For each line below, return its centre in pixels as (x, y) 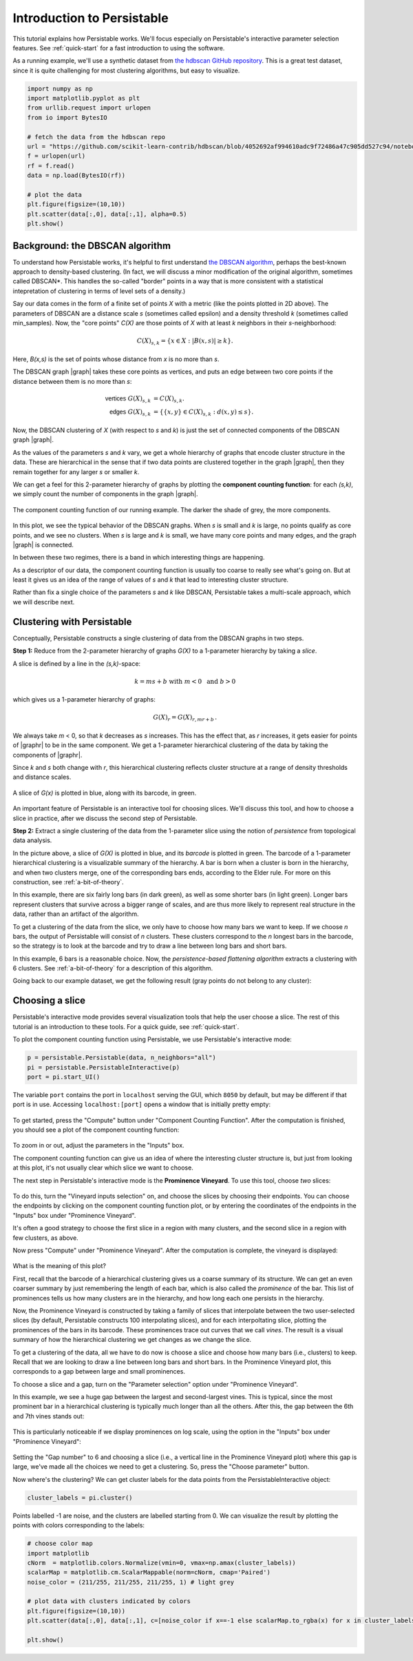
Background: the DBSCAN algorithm (92, 246)
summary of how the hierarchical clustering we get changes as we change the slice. (132, 1340)
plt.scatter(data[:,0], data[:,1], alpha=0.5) (107, 214)
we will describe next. (44, 602)
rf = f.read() (51, 166)
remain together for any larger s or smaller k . (76, 471)
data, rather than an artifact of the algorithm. (76, 914)
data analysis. (32, 840)
